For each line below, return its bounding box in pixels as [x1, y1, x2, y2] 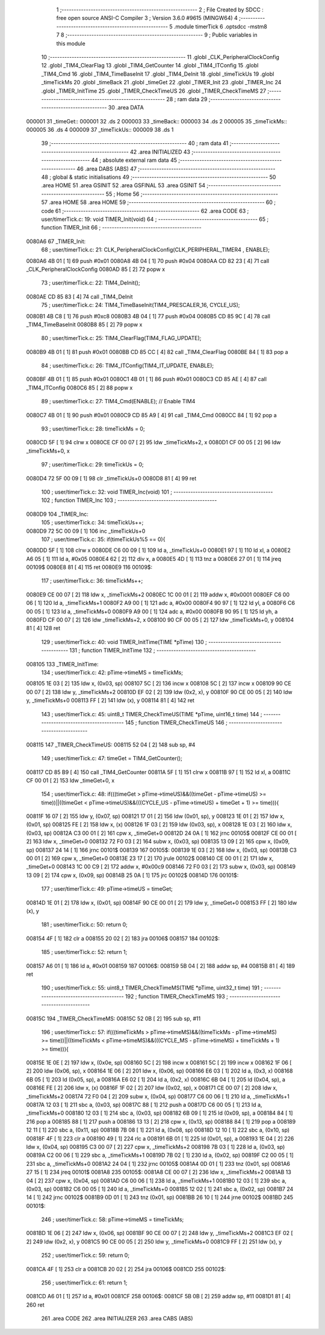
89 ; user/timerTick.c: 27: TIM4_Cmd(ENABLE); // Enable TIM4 [41, 398, 196, 405]
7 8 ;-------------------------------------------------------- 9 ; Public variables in [56, 31, 258, 39]
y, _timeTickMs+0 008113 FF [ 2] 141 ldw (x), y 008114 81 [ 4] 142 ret [26, 697, 195, 704]
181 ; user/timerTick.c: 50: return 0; [41, 921, 128, 928]
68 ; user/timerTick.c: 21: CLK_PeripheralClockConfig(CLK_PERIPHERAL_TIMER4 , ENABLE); [41, 246, 270, 253]
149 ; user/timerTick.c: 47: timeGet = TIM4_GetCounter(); [41, 755, 183, 762]
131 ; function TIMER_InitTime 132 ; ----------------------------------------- [69, 647, 256, 654]
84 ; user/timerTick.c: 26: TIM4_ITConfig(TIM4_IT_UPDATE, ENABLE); [41, 362, 214, 370]
